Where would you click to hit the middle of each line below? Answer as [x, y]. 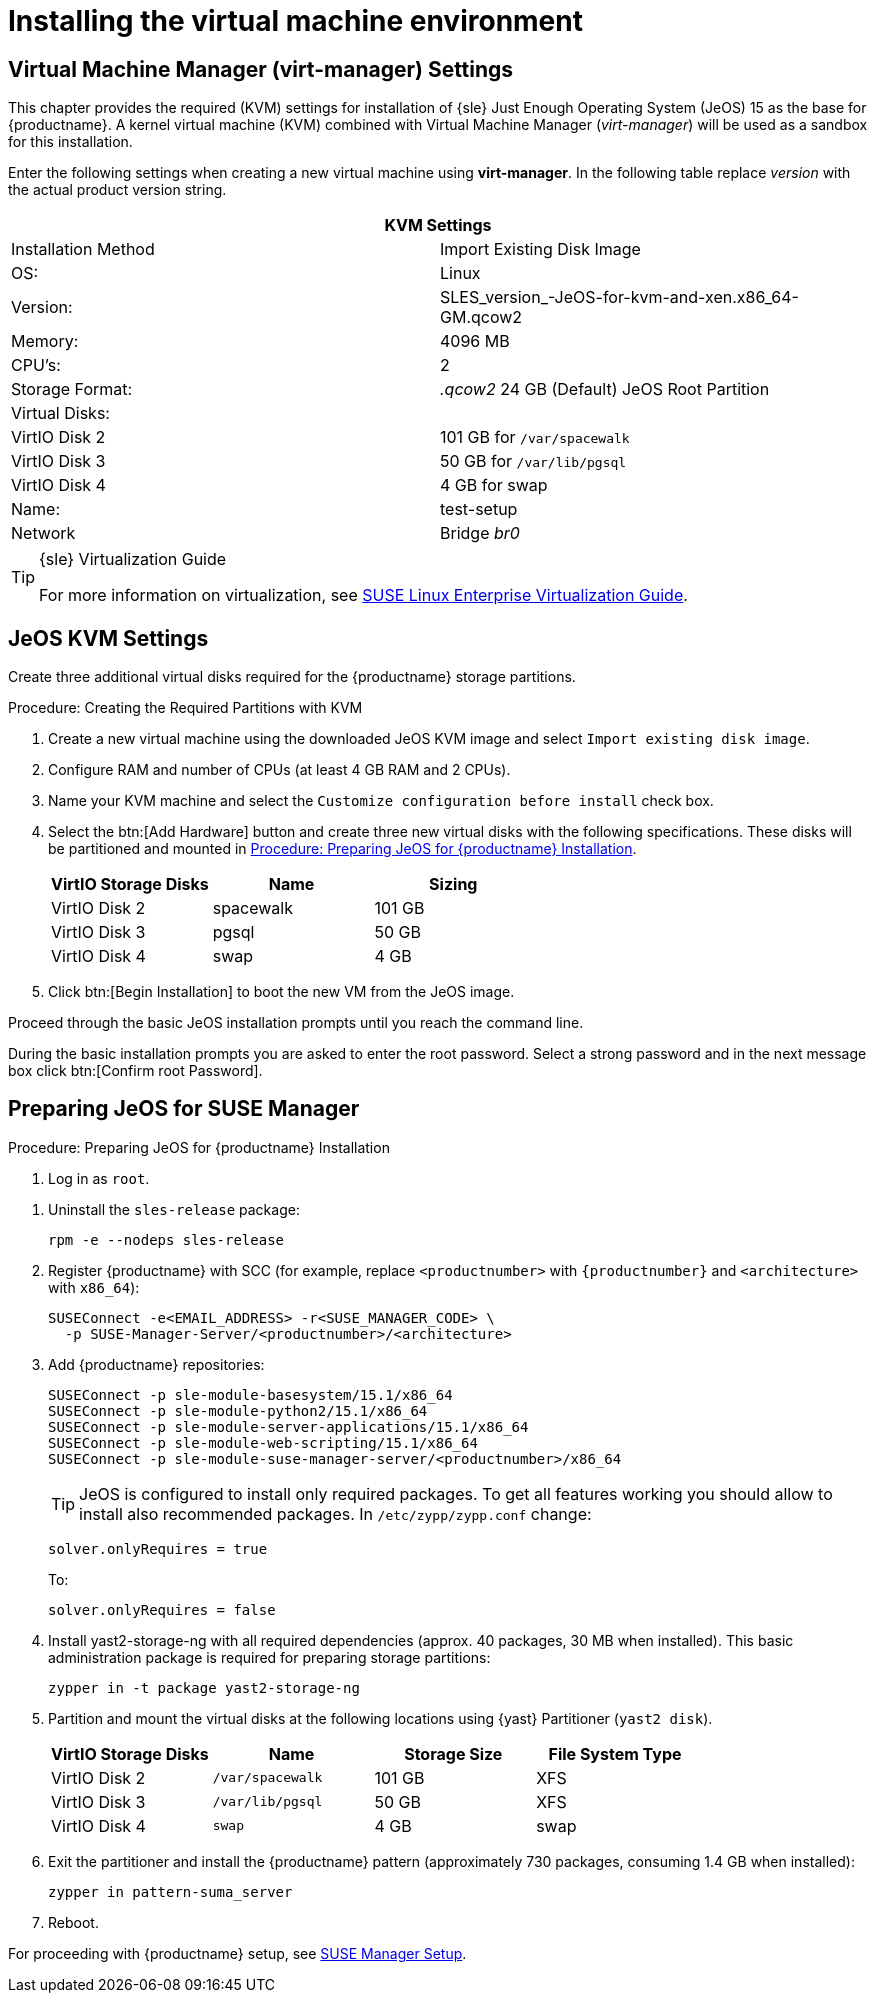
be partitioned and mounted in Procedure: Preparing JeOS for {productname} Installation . [342, 849]
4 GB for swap [494, 485]
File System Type [615, 1753]
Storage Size [453, 1753]
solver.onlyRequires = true [158, 1548]
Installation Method [83, 249]
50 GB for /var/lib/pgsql [533, 461]
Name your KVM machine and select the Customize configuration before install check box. [381, 801]
